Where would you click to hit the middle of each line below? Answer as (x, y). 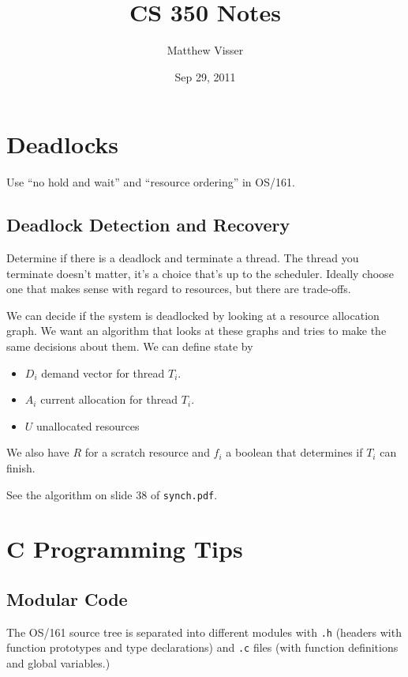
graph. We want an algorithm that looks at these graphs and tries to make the (197, 331)
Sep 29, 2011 (205, 76)
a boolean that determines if (294, 452)
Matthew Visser (205, 50)
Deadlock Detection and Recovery (148, 225)
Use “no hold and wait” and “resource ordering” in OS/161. (151, 182)
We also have (38, 452)
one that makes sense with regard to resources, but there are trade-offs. (179, 289)
